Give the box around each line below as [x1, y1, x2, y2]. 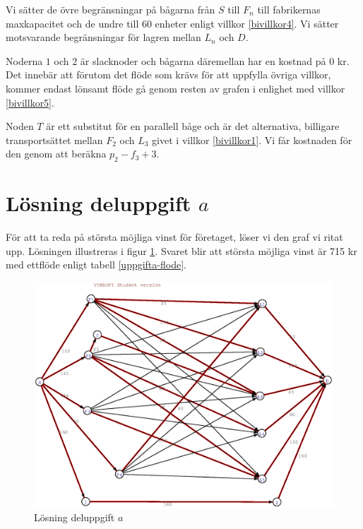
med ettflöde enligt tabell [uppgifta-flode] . [6, 257, 186, 272]
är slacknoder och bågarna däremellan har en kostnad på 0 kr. [80, 53, 350, 68]
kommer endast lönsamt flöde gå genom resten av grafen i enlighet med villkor [6, 81, 345, 95]
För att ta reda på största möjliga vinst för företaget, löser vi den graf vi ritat [6, 230, 343, 244]
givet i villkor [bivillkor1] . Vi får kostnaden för [152, 132, 352, 147]
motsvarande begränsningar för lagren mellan [6, 30, 201, 44]
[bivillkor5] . [6, 95, 54, 109]
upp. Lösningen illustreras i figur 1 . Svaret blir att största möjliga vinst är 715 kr [6, 243, 357, 258]
